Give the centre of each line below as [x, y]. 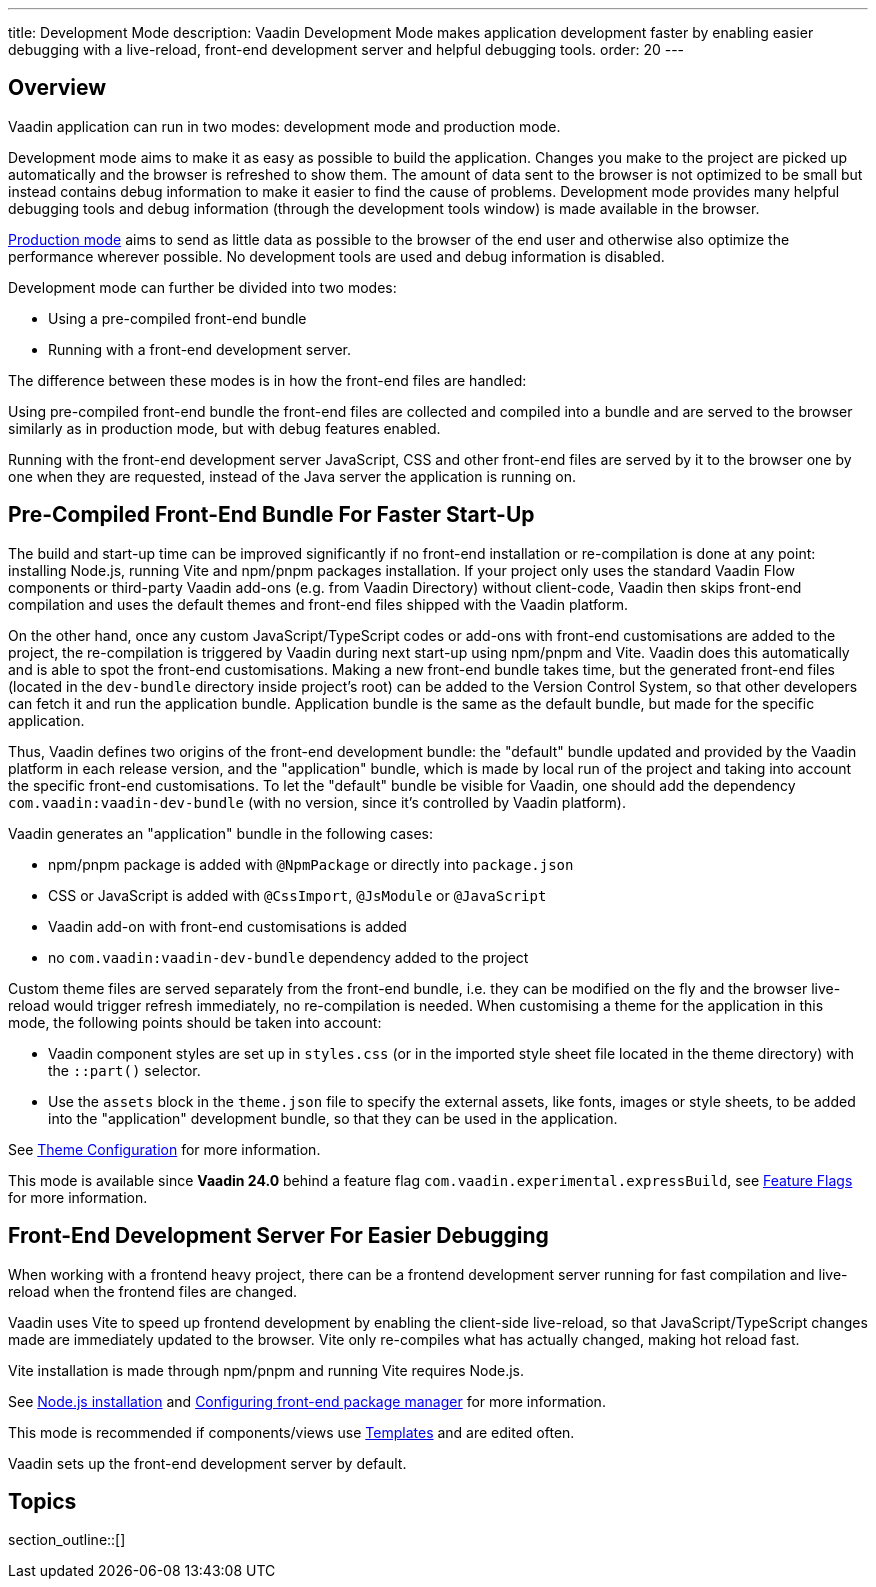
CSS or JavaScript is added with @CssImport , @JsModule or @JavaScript [297, 895]
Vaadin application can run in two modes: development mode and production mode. [284, 126]
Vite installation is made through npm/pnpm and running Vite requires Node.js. [266, 1370]
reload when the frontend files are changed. [153, 1291]
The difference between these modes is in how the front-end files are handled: [267, 380]
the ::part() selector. [124, 1070]
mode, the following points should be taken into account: [195, 1022]
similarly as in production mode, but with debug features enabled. [224, 428]
